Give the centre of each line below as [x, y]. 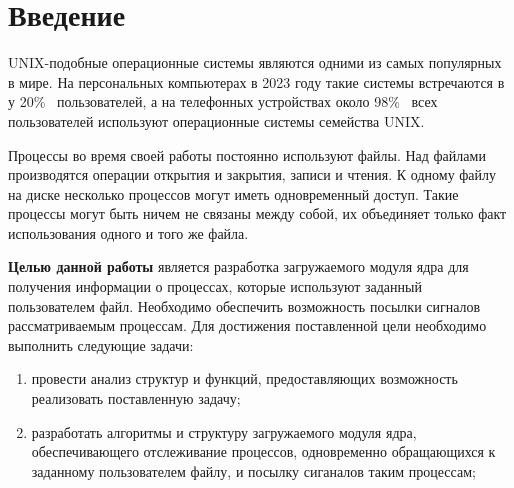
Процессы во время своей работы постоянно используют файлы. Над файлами [247, 154]
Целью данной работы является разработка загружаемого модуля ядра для [238, 266]
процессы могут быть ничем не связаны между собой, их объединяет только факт [257, 213]
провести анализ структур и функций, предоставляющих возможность [244, 378]
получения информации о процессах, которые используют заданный [215, 286]
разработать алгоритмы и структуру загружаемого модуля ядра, [224, 431]
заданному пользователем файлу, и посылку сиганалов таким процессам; [253, 470]
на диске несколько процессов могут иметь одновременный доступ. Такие [233, 193]
